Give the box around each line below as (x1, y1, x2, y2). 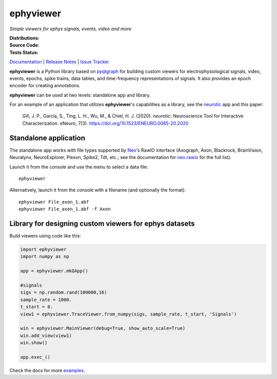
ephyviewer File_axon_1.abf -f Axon (18, 206, 111, 212)
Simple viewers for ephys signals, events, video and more (9, 26, 132, 32)
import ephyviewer (20, 246, 67, 252)
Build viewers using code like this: (9, 233, 82, 238)
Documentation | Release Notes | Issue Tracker (9, 59, 109, 65)
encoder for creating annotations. (9, 83, 81, 89)
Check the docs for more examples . (9, 367, 85, 373)
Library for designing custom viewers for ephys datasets (9, 219, 195, 228)
